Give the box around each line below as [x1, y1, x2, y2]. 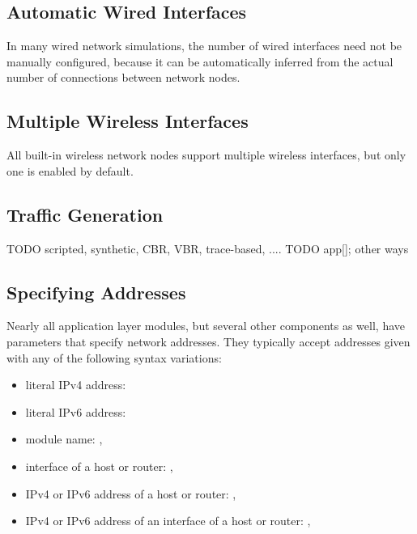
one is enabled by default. [6, 162, 134, 179]
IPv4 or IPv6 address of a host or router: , [25, 485, 236, 502]
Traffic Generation [6, 201, 164, 227]
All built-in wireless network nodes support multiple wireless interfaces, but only [6, 146, 406, 163]
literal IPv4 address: [25, 376, 126, 393]
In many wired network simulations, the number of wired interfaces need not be [6, 37, 402, 54]
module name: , [25, 430, 103, 447]
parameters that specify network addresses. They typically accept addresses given [6, 333, 411, 350]
